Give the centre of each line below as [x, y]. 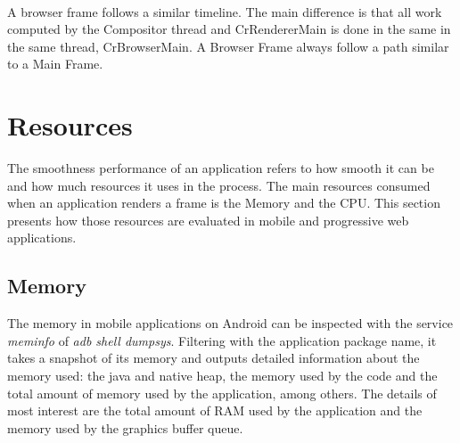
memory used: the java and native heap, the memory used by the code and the [222, 376]
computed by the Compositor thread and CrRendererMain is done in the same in [229, 29]
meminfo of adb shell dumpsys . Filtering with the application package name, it [222, 340]
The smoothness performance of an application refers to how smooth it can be [221, 168]
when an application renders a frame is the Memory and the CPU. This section [224, 203]
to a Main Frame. [55, 64]
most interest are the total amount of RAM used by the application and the [215, 410]
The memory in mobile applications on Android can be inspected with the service [230, 323]
